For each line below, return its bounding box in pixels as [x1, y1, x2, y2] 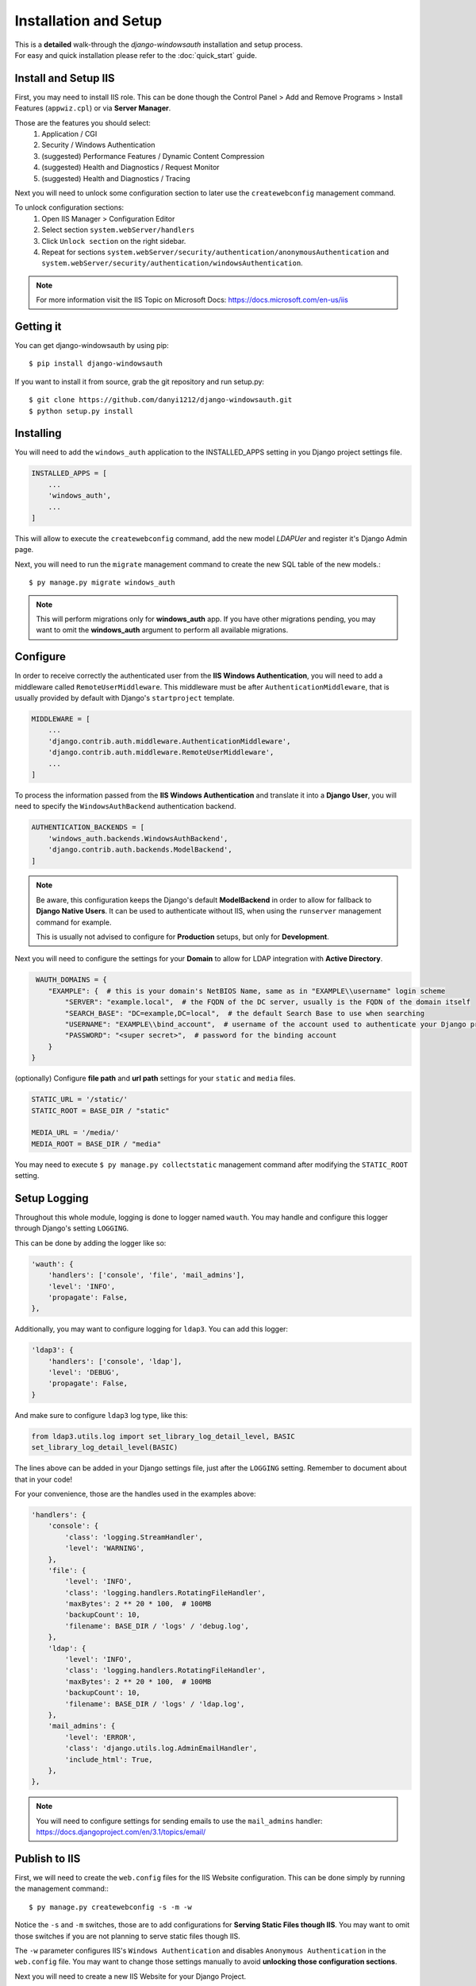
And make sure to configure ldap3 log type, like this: [14, 1410, 188, 1420]
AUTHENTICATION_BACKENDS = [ [31, 823, 145, 832]
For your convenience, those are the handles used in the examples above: [14, 1489, 257, 1498]
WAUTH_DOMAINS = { [36, 976, 107, 984]
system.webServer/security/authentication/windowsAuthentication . [41, 258, 303, 268]
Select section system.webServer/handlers [41, 225, 195, 234]
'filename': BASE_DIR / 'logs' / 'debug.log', [64, 1621, 249, 1630]
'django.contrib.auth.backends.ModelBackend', [48, 845, 233, 854]
